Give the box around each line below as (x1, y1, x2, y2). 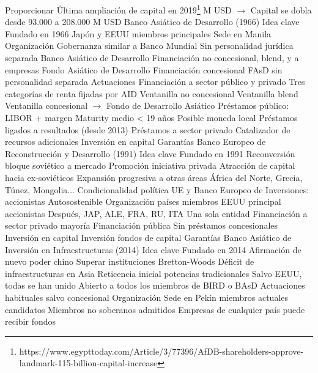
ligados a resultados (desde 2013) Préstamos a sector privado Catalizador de (5, 123, 290, 136)
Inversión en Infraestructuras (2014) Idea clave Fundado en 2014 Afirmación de (5, 243, 301, 256)
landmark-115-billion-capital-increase (19, 356, 158, 369)
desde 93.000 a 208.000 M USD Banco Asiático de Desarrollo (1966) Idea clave (5, 15, 300, 28)
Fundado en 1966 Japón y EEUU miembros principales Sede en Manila (5, 27, 272, 40)
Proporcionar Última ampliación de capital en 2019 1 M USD (5, 2, 232, 16)
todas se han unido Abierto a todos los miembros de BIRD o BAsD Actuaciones (5, 279, 305, 292)
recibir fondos (5, 315, 56, 328)
